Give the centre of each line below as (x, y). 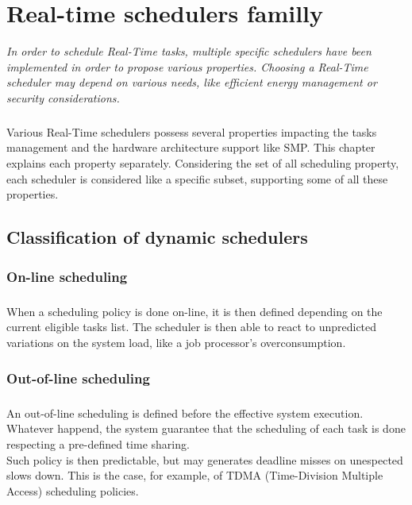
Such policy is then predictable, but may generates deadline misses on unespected (205, 459)
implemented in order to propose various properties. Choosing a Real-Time (187, 66)
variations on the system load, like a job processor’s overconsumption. (176, 343)
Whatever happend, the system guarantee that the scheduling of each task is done (206, 428)
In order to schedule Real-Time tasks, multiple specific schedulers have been (189, 51)
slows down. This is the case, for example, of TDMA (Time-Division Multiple (195, 475)
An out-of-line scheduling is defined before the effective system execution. (185, 412)
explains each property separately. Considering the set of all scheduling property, (203, 163)
